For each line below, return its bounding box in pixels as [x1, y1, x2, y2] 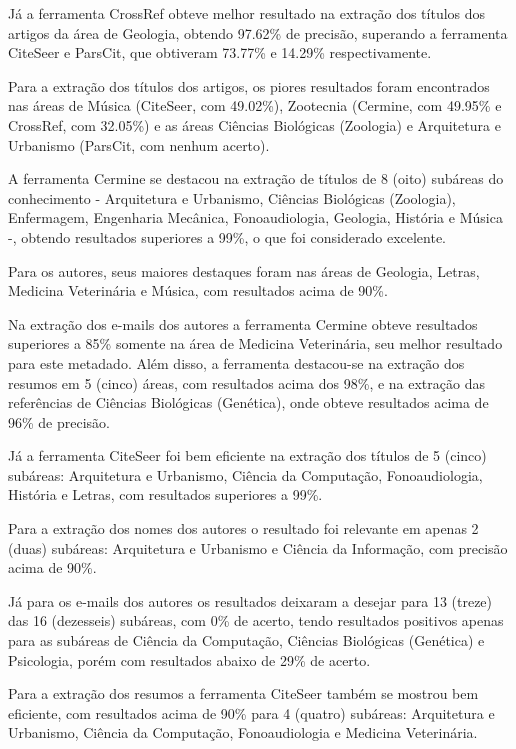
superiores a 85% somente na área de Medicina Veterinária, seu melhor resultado [8, 333, 503, 354]
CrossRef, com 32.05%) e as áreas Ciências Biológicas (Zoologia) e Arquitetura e [8, 114, 501, 135]
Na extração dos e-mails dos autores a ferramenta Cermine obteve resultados [8, 313, 478, 334]
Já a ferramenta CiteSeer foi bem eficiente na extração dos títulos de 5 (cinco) [8, 445, 487, 466]
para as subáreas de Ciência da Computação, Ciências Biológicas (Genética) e [8, 630, 485, 651]
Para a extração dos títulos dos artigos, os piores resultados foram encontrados [8, 75, 490, 96]
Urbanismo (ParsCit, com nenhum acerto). [8, 134, 270, 155]
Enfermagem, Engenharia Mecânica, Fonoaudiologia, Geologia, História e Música [8, 207, 503, 228]
